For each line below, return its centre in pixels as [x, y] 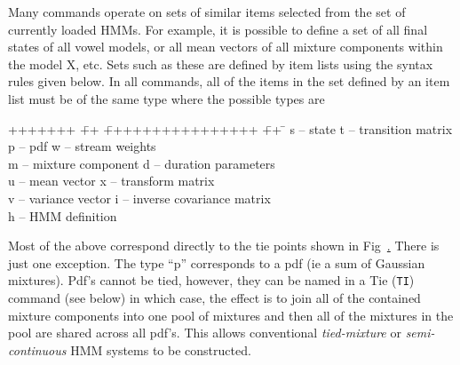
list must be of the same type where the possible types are [167, 98]
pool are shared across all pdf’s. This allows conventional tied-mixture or [205, 333]
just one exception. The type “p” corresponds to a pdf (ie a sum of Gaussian [217, 262]
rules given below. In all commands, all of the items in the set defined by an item [229, 81]
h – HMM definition [63, 215]
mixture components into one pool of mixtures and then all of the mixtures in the [231, 315]
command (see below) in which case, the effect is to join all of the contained [214, 297]
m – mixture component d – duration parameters [142, 163]
